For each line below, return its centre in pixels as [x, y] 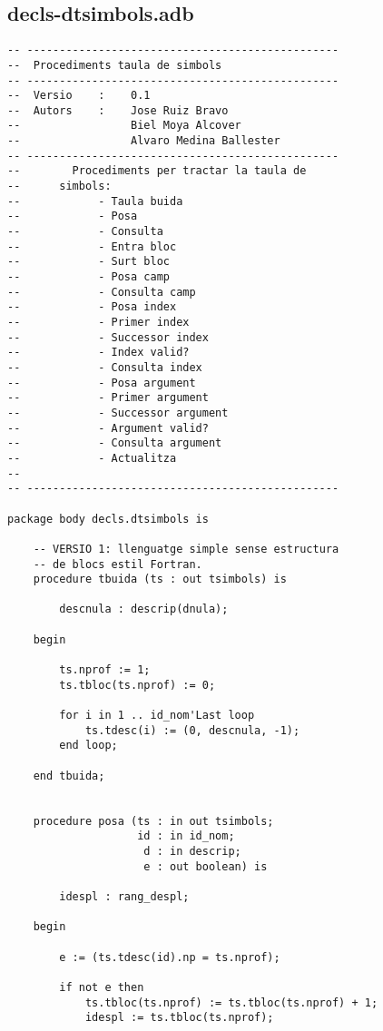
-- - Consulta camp [102, 292]
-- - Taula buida [95, 201]
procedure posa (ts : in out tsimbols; [153, 821]
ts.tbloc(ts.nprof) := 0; [137, 685]
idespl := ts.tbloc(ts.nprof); [179, 1018]
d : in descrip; [192, 851]
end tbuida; [69, 776]
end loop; [88, 746]
